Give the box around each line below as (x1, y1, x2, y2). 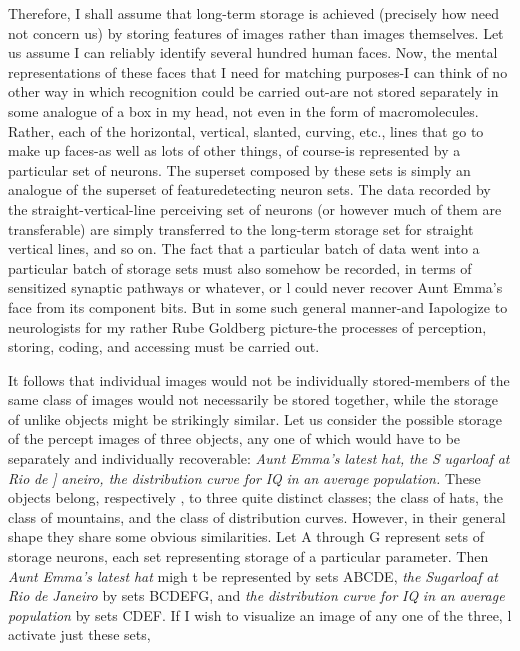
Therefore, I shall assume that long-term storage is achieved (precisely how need (8, 3, 499, 23)
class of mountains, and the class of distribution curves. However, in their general (8, 506, 506, 527)
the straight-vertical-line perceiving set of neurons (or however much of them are (8, 198, 502, 219)
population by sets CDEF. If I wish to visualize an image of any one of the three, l (8, 604, 512, 625)
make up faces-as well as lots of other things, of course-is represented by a (8, 140, 461, 161)
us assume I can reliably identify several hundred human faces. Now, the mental (8, 42, 498, 63)
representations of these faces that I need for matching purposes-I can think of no (8, 61, 508, 82)
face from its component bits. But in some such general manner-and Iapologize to (8, 296, 508, 317)
